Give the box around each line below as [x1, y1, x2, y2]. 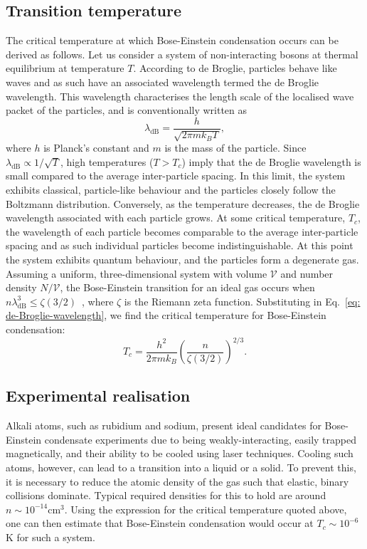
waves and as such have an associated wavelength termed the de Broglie [6, 74, 319, 89]
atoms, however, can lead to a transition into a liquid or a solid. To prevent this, [6, 460, 356, 475]
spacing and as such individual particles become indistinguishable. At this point [6, 238, 353, 253]
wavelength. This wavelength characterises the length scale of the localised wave [6, 88, 354, 103]
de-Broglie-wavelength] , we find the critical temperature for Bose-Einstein [6, 308, 326, 323]
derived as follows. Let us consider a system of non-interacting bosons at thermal [6, 46, 358, 61]
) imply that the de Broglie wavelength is [181, 154, 361, 169]
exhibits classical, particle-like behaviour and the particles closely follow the [6, 182, 336, 197]
